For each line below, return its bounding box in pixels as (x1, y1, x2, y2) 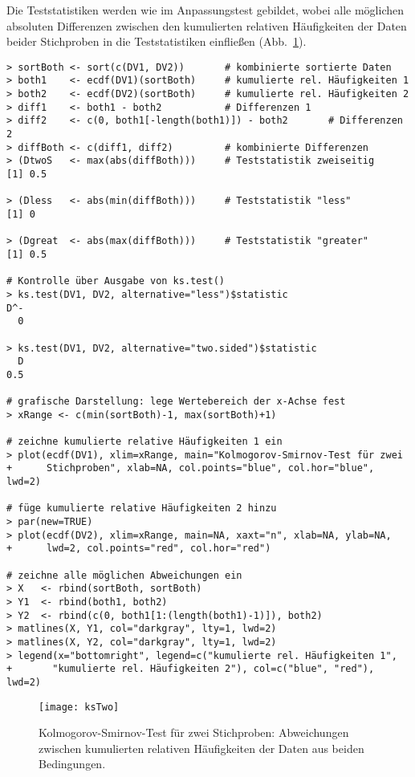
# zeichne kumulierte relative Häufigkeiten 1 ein (6, 436, 283, 448)
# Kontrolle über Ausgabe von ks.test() (6, 275, 226, 287)
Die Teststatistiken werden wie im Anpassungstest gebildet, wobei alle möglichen (6, 2, 404, 18)
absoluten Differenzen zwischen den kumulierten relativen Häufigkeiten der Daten (6, 17, 407, 34)
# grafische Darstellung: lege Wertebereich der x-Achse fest (6, 396, 346, 408)
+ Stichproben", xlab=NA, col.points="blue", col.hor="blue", (6, 462, 375, 474)
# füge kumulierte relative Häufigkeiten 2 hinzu (6, 502, 277, 515)
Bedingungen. (39, 755, 106, 772)
